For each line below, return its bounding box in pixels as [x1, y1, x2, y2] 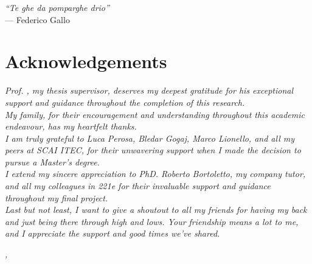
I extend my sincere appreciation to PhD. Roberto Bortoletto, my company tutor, [5, 167, 306, 180]
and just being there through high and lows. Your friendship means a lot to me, [5, 215, 299, 228]
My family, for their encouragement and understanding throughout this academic [5, 108, 305, 120]
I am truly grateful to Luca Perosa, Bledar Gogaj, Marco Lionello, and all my [5, 131, 295, 144]
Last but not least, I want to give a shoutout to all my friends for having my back [5, 203, 307, 216]
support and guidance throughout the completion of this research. [5, 96, 245, 108]
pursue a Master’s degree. [5, 155, 100, 168]
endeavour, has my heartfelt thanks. [5, 120, 137, 133]
